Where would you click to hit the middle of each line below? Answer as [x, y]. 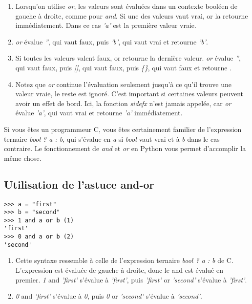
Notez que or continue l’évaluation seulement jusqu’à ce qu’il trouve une [123, 84]
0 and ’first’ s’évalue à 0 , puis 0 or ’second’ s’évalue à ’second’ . [109, 296]
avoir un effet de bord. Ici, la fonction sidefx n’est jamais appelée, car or [123, 103]
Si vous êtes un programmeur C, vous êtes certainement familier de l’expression [123, 129]
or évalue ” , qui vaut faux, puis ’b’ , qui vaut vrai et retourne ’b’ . [112, 41]
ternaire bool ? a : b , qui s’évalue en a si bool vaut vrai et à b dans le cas [112, 139]
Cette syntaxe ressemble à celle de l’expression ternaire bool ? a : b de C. [124, 260]
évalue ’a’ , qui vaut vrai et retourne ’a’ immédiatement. [99, 113]
